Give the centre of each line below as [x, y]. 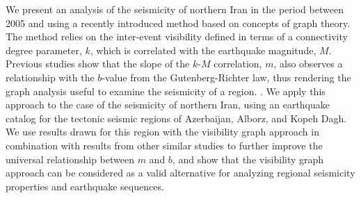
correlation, [238, 64]
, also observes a [308, 64]
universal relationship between [70, 159]
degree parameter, [44, 50]
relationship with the [50, 77]
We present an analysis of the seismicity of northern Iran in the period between [175, 9]
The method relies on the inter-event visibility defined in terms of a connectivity [177, 36]
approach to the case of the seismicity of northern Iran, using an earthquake [168, 105]
